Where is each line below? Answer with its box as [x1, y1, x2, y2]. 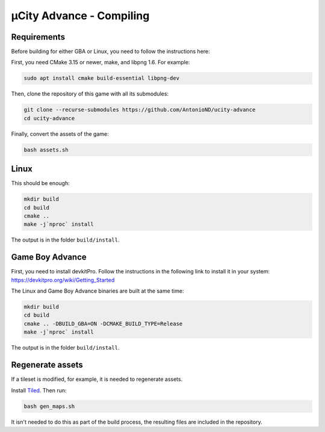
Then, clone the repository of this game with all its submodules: [11, 90, 169, 97]
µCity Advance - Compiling [11, 9, 150, 22]
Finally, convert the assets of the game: [11, 130, 109, 138]
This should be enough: [11, 180, 70, 187]
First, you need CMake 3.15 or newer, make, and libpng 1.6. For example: [11, 59, 190, 66]
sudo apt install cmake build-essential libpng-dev [23, 75, 180, 82]
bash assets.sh [23, 146, 69, 153]
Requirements [11, 32, 66, 42]
